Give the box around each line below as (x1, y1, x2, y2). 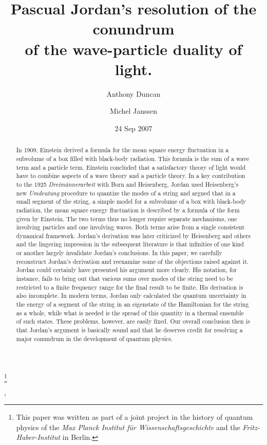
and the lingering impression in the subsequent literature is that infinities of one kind (16, 240, 244, 248)
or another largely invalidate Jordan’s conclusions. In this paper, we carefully (16, 248, 222, 257)
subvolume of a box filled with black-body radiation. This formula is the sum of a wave (16, 154, 249, 163)
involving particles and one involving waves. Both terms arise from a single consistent (16, 223, 245, 232)
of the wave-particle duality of (25, 38, 242, 59)
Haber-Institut (16, 432, 61, 442)
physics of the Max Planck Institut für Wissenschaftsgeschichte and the (16, 421, 240, 432)
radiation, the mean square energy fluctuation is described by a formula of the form (16, 205, 240, 214)
